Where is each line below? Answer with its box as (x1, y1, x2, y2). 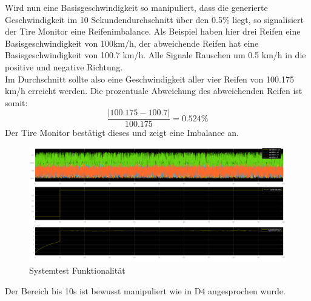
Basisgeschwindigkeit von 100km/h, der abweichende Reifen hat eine (5, 36, 259, 49)
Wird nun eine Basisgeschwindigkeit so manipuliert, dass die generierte (5, 1, 268, 13)
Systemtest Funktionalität (29, 264, 125, 277)
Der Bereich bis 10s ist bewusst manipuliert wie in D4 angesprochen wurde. (5, 285, 286, 297)
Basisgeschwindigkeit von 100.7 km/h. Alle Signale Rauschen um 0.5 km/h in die (5, 49, 306, 61)
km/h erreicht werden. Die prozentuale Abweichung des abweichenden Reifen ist (5, 84, 303, 97)
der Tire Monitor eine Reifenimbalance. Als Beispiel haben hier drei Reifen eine (5, 25, 301, 38)
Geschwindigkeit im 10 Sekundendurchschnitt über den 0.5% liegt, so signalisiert (5, 13, 304, 25)
